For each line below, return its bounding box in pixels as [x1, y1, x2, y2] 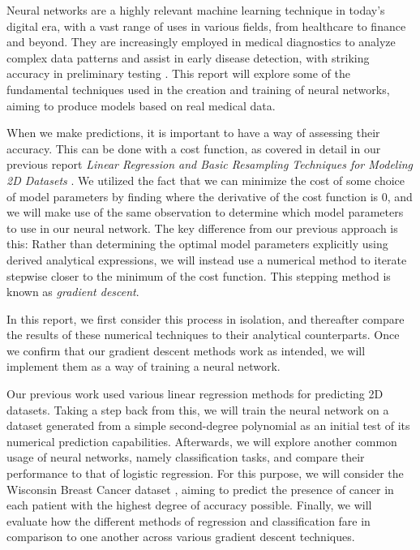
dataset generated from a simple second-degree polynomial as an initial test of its [6, 417, 410, 434]
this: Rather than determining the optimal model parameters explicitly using [6, 235, 388, 252]
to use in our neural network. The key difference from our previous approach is [6, 219, 398, 236]
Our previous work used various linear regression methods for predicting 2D [6, 385, 384, 402]
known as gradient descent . [6, 283, 139, 300]
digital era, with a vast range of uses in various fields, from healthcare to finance [6, 17, 406, 34]
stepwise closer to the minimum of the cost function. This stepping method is [6, 267, 391, 284]
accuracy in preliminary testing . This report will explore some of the [6, 65, 350, 82]
